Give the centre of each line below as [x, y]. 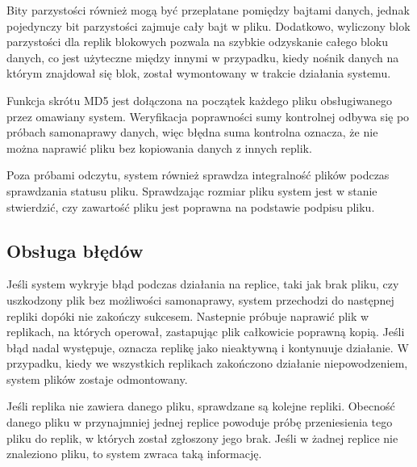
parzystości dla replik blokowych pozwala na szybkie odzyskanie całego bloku [197, 42]
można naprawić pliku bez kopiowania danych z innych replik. [159, 147]
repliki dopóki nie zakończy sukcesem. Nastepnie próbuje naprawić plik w [188, 316]
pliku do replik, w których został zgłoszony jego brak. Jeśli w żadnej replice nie [202, 438]
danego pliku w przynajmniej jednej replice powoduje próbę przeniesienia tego [200, 422]
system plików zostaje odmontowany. [97, 379]
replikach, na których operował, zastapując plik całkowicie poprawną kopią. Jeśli [206, 332]
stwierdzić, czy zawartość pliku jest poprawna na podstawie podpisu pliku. [191, 206]
